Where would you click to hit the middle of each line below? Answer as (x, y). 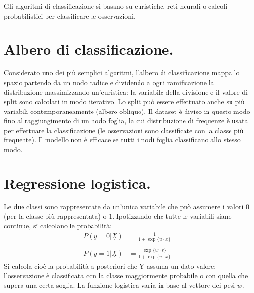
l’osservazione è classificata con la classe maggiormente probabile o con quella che (126, 275)
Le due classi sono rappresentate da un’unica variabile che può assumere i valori (124, 206)
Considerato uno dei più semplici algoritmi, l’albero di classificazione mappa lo (122, 73)
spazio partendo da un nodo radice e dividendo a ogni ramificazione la (109, 82)
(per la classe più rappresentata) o (55, 216)
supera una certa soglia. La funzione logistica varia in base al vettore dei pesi (120, 285)
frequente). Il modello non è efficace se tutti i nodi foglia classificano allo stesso (122, 140)
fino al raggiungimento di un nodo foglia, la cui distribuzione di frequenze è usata (126, 121)
